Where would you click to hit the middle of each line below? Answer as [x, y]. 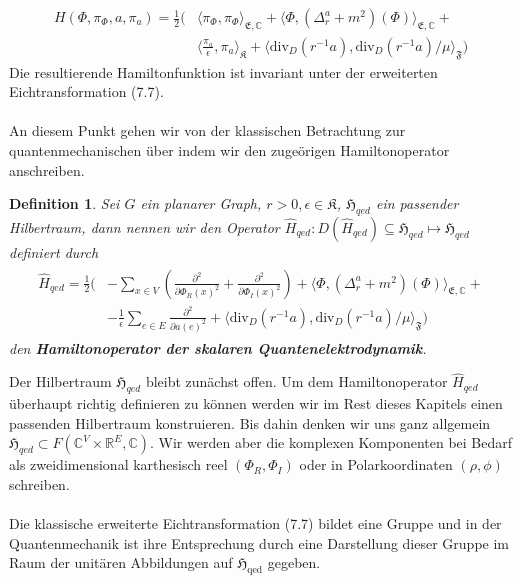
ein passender [417, 203]
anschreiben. [47, 169]
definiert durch [54, 252]
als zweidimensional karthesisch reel [118, 464]
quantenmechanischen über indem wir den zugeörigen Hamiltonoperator [229, 150]
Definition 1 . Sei [64, 203]
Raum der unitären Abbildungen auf [121, 562]
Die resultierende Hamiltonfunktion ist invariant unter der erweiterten [223, 71]
